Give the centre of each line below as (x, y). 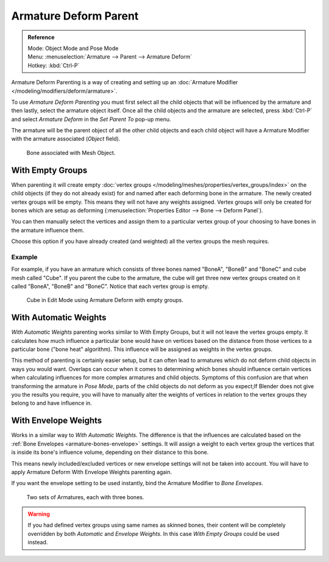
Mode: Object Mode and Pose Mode (73, 48)
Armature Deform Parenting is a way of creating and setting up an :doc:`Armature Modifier (125, 82)
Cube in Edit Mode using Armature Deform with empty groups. (105, 300)
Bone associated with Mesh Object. (71, 153)
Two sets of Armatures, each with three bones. (85, 497)
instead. (38, 542)
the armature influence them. (48, 230)
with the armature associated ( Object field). (66, 139)
